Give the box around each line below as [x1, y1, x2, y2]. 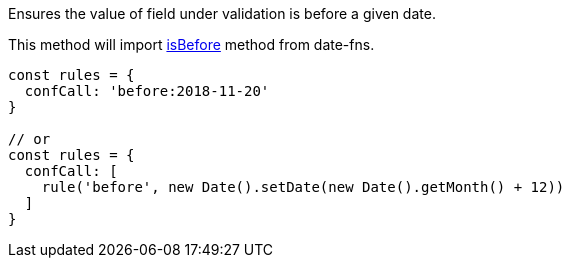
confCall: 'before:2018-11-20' [24, 83, 270, 99]
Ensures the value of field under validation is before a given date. [8, 5, 436, 22]
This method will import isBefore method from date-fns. [8, 36, 375, 53]
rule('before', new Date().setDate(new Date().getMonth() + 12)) [41, 179, 565, 195]
